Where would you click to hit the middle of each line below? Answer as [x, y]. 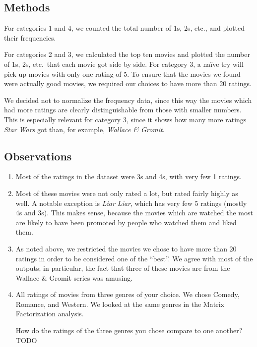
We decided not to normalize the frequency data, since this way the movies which [128, 100]
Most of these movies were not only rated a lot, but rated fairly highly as [127, 193]
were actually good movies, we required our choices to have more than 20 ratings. [128, 83]
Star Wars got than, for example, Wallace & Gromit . [84, 129]
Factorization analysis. [50, 314]
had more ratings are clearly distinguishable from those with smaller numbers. [123, 110]
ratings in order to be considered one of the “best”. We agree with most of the [134, 258]
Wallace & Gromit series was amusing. [74, 277]
